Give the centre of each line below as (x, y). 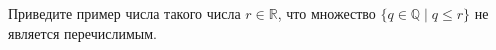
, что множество (326, 13)
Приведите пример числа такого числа (124, 13)
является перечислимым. (82, 32)
